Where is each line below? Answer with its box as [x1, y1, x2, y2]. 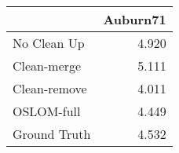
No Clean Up [13, 34, 85, 52]
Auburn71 [103, 10, 166, 28]
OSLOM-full [13, 102, 81, 120]
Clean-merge [13, 56, 82, 75]
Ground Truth [13, 125, 91, 143]
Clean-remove [13, 79, 87, 97]
